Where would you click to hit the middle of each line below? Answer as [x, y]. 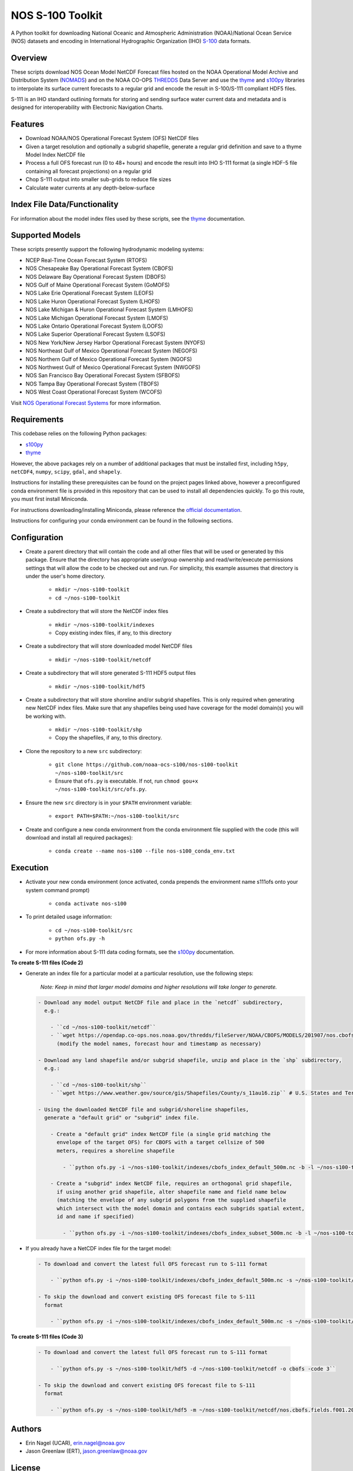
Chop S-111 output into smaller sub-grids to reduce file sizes [99, 179]
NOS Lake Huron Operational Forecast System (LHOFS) [93, 301]
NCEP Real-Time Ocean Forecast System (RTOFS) [86, 260]
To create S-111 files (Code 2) [47, 963]
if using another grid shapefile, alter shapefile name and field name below [171, 1192]
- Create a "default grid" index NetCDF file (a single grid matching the [160, 1134]
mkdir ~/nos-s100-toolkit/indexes [105, 625]
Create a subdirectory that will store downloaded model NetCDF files [109, 646]
